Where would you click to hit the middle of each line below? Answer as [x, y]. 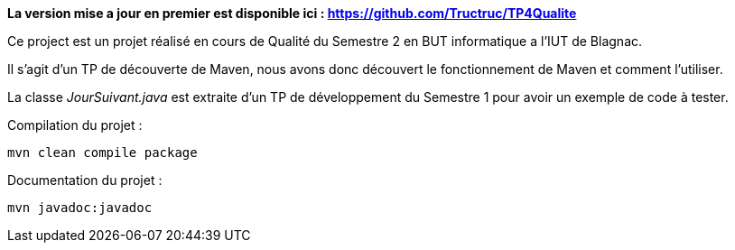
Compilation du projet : [75, 125]
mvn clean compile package [102, 153]
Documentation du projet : [85, 180]
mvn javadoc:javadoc [80, 208]
